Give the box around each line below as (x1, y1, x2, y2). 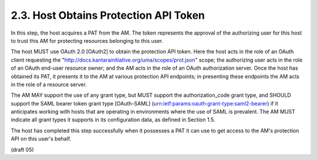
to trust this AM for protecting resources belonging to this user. (11, 37, 164, 44)
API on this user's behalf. (11, 135, 72, 142)
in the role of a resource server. (11, 81, 87, 88)
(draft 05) (11, 146, 35, 153)
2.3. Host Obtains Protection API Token (11, 9, 205, 22)
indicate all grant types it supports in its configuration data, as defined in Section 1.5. (11, 116, 215, 123)
